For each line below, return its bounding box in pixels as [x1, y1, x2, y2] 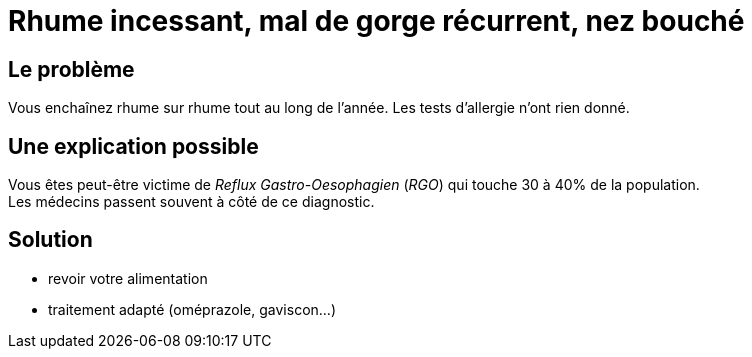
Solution [8, 227, 93, 253]
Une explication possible [8, 133, 259, 159]
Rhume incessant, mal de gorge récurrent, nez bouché [8, 4, 745, 38]
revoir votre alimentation [48, 269, 208, 287]
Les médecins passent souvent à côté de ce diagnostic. [8, 193, 375, 211]
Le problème [8, 56, 135, 82]
